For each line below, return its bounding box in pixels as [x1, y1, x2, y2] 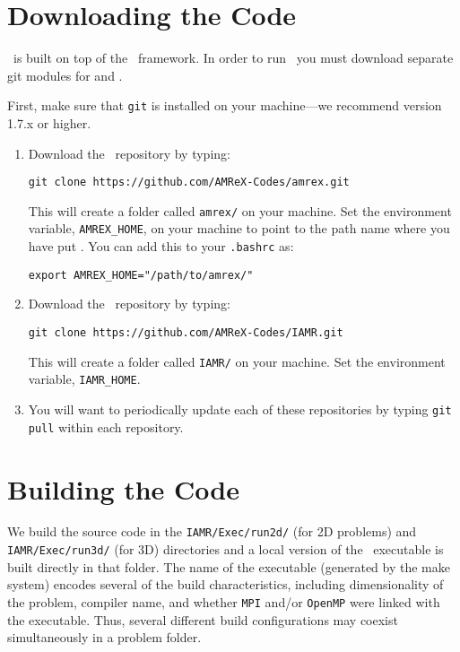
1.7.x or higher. [7, 113, 91, 132]
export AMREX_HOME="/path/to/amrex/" [28, 268, 254, 282]
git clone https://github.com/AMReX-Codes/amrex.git [28, 176, 350, 189]
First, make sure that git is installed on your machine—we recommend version [7, 96, 442, 115]
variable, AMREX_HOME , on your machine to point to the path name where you [28, 219, 450, 238]
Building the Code [7, 470, 240, 507]
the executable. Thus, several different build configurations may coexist [7, 610, 398, 629]
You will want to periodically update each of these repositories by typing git [28, 400, 452, 418]
